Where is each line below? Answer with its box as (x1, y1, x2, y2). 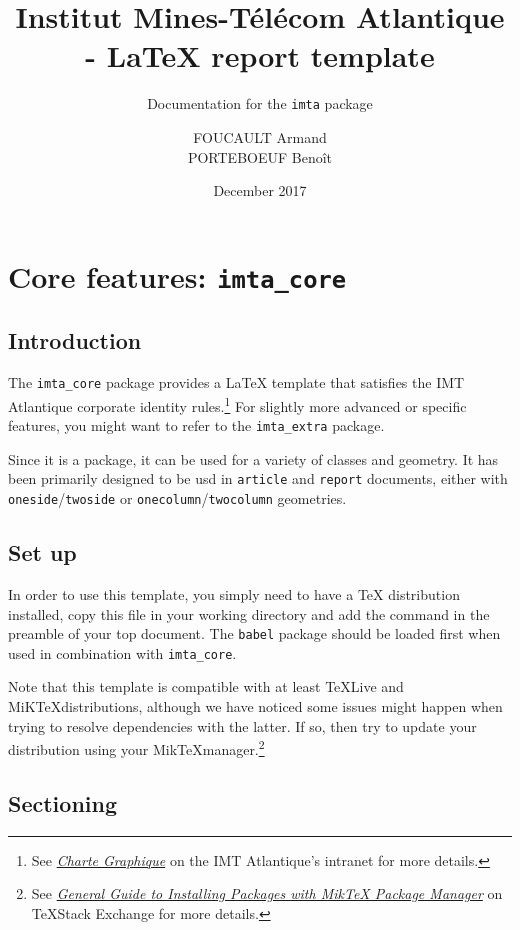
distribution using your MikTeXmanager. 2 (8, 736, 265, 759)
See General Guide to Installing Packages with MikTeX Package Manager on (31, 883, 503, 904)
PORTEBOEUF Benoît (187, 146, 333, 167)
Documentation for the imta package (147, 93, 373, 114)
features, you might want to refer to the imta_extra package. (8, 415, 385, 436)
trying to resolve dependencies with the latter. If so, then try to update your (8, 715, 477, 736)
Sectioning (8, 787, 117, 818)
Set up (8, 537, 77, 568)
